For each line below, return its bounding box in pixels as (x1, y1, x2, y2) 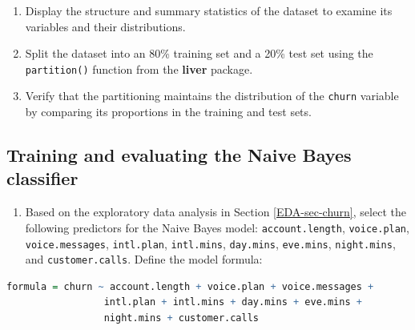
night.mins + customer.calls (103, 312, 260, 324)
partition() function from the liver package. (25, 60, 253, 77)
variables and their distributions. (25, 18, 186, 34)
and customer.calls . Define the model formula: (25, 251, 263, 268)
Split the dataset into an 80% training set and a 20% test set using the (25, 45, 373, 62)
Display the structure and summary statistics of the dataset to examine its (25, 2, 393, 18)
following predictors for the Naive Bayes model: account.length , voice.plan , (25, 219, 409, 235)
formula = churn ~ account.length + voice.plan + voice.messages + (6, 280, 374, 292)
